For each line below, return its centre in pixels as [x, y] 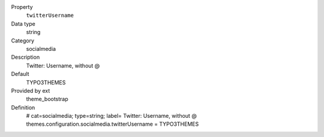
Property [22, 7]
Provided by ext [31, 90]
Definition [23, 107]
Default [20, 74]
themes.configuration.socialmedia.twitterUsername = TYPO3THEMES [112, 124]
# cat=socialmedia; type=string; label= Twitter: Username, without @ [112, 116]
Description [25, 57]
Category [23, 40]
